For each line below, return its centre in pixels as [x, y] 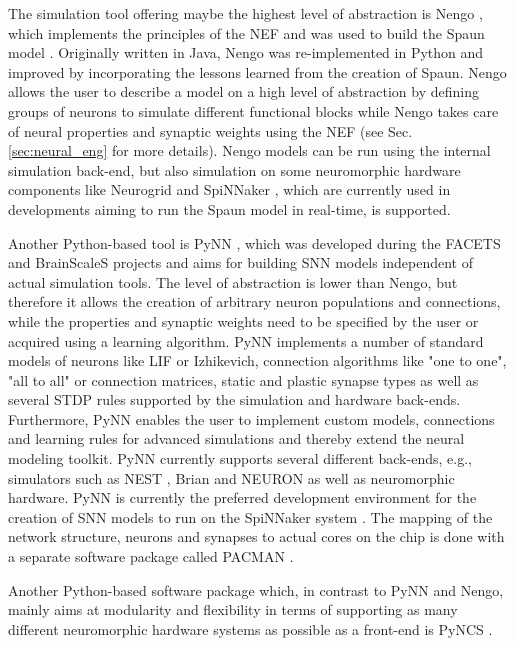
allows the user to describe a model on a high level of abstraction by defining [243, 91]
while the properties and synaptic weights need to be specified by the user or [243, 320]
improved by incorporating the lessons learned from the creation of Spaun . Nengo [257, 71]
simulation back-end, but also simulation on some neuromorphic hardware [234, 169]
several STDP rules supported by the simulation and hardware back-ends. [234, 399]
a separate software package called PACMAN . [151, 556]
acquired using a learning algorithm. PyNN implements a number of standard [246, 340]
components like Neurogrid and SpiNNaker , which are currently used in [229, 189]
